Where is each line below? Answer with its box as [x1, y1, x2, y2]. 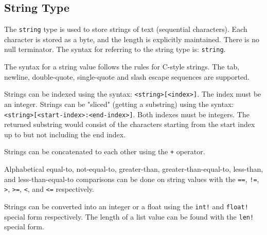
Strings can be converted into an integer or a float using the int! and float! [4, 201, 248, 211]
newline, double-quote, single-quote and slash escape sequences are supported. [4, 71, 250, 82]
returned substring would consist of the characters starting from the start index [4, 119, 255, 130]
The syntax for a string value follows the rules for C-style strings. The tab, [4, 61, 240, 72]
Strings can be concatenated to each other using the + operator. [4, 146, 205, 157]
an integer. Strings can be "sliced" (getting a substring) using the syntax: [4, 98, 234, 109]
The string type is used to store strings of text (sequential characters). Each [4, 24, 247, 34]
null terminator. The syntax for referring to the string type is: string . [4, 44, 226, 55]
